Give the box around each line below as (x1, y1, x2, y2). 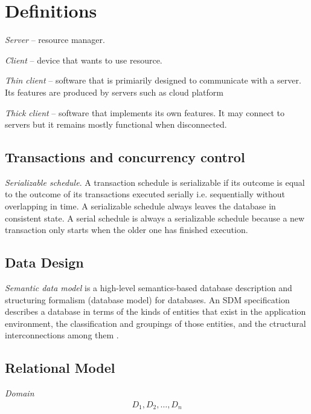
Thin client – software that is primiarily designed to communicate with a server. (5, 74, 301, 87)
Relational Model (5, 358, 115, 377)
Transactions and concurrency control (5, 148, 245, 166)
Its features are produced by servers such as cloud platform (5, 85, 223, 98)
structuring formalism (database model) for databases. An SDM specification (5, 293, 290, 306)
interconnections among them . (5, 329, 119, 341)
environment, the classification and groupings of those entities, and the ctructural (5, 317, 306, 329)
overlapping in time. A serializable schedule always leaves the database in (5, 200, 276, 212)
